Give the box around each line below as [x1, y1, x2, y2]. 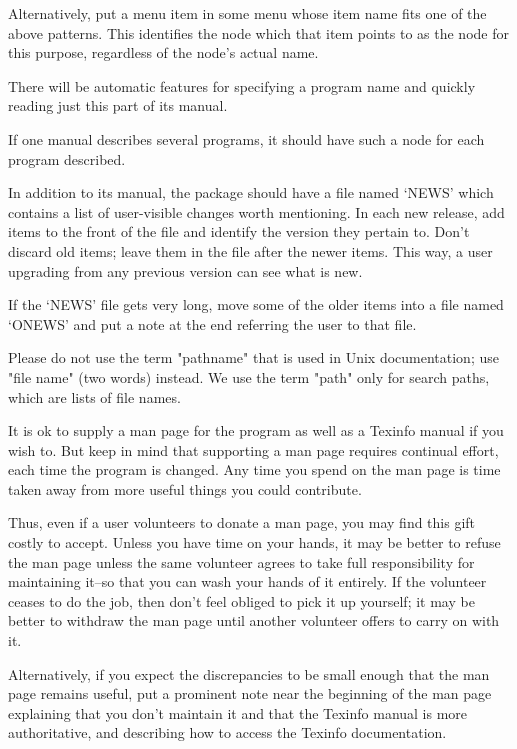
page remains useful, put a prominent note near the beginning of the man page [8, 683, 492, 704]
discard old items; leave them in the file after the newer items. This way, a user [8, 240, 493, 261]
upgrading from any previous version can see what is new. [8, 260, 363, 281]
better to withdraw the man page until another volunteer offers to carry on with [8, 610, 500, 631]
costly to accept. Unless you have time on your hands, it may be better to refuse [8, 532, 501, 553]
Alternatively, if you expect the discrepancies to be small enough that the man [8, 663, 490, 684]
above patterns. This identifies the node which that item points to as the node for [8, 22, 509, 43]
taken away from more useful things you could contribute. [8, 478, 362, 499]
